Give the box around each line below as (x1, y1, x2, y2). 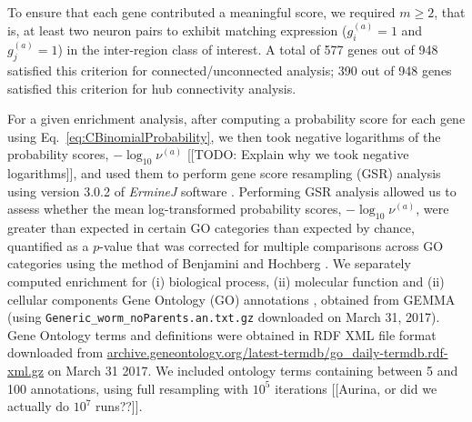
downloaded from (7, 343, 104, 362)
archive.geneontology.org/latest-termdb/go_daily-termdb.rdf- (106, 343, 448, 362)
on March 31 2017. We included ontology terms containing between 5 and (47, 361, 458, 380)
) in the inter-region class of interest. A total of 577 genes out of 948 (57, 40, 438, 59)
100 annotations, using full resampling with (7, 378, 249, 397)
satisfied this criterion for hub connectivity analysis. (7, 78, 296, 97)
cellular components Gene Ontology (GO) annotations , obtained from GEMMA (7, 289, 456, 308)
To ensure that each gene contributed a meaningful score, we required (7, 3, 396, 21)
